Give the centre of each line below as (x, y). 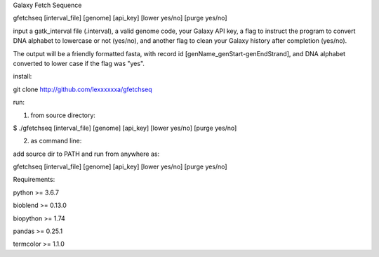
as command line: (56, 141)
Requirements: (34, 180)
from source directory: (63, 115)
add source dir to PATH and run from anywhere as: (86, 154)
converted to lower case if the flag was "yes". (79, 63)
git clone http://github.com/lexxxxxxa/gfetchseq (82, 89)
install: (22, 77)
